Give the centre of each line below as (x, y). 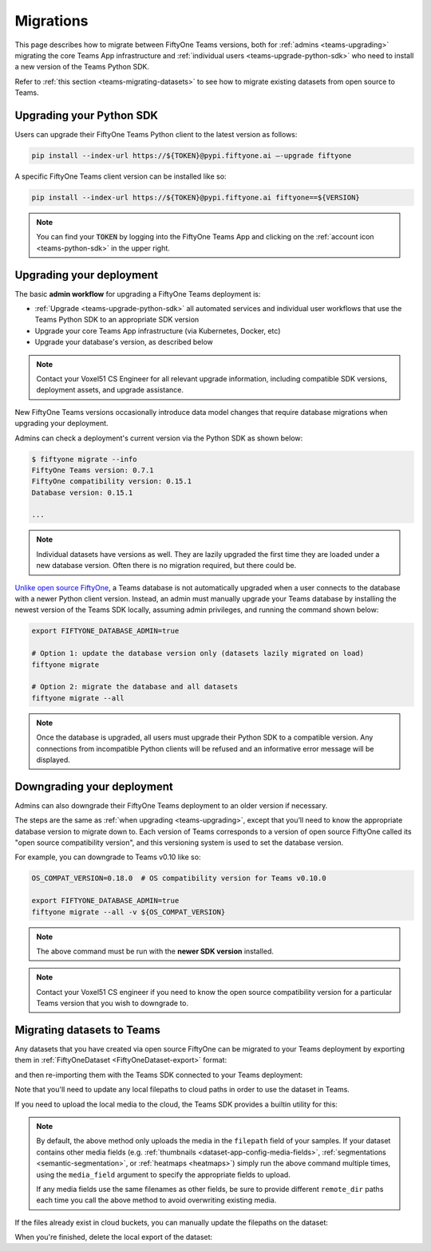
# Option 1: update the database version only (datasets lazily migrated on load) (198, 653)
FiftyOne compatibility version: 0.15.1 (111, 481)
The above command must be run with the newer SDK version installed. (155, 951)
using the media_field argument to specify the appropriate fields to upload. (163, 1174)
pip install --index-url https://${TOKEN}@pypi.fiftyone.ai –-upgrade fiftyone (192, 156)
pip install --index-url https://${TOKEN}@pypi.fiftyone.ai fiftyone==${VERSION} (196, 197)
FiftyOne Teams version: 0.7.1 (93, 470)
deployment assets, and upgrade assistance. (110, 390)
